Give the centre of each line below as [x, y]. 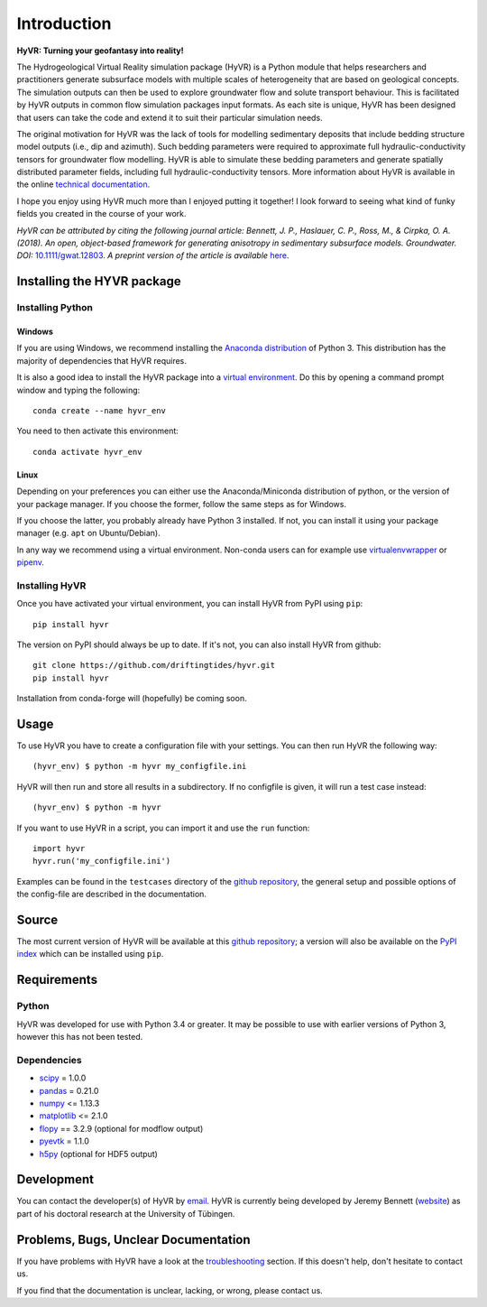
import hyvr [59, 849]
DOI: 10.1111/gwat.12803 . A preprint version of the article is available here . [153, 255]
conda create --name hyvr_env [100, 410]
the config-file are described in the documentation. [112, 895]
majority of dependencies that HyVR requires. [101, 360]
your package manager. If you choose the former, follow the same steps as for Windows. [182, 504]
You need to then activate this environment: [98, 431]
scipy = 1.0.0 [63, 1078]
